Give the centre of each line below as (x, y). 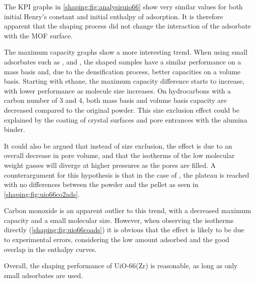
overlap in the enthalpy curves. (50, 249)
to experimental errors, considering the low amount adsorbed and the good (117, 239)
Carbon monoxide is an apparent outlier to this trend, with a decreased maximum (127, 210)
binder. (14, 129)
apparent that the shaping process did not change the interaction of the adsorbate (127, 26)
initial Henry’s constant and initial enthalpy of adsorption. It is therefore (113, 16)
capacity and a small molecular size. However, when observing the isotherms (119, 220)
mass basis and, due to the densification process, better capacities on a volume (122, 71)
